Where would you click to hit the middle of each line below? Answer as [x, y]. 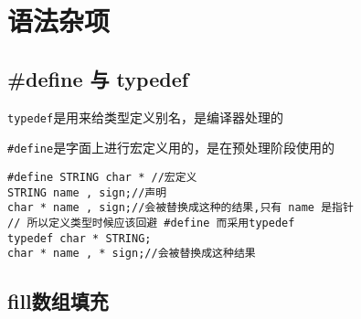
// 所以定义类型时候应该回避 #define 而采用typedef [151, 223]
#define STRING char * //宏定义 [102, 177]
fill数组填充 [58, 301]
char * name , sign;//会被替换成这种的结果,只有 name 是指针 [180, 208]
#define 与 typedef [98, 78]
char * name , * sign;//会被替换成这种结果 [132, 254]
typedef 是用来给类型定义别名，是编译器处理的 [146, 117]
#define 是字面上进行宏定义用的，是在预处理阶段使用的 [171, 148]
